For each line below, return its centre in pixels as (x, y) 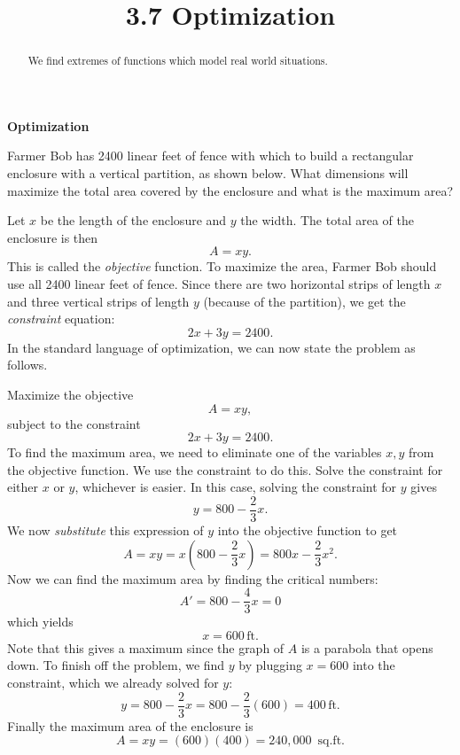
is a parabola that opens (367, 647)
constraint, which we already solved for (113, 683)
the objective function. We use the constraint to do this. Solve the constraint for (225, 469)
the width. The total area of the (327, 220)
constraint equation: (61, 319)
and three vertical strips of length (98, 301)
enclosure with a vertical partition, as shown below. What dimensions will (208, 173)
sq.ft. (331, 741)
